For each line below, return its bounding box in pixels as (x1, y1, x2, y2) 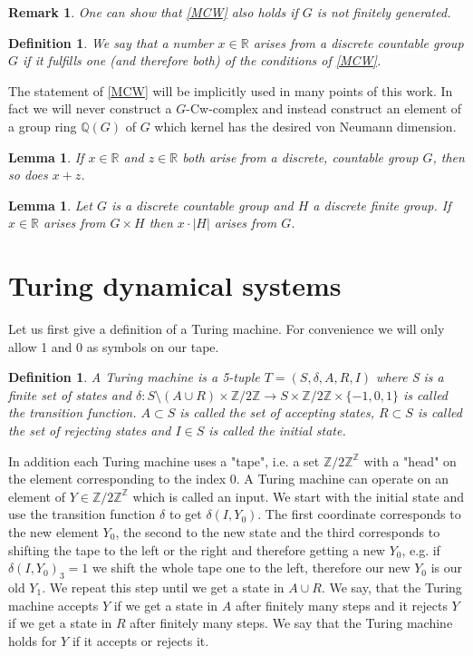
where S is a (376, 367, 444, 387)
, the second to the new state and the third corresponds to (115, 523, 440, 541)
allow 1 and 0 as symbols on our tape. (8, 337, 219, 356)
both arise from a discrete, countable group (182, 147, 419, 166)
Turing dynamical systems (8, 267, 342, 304)
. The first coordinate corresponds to (257, 504, 461, 524)
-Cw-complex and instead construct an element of (186, 99, 462, 118)
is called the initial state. (208, 421, 346, 440)
